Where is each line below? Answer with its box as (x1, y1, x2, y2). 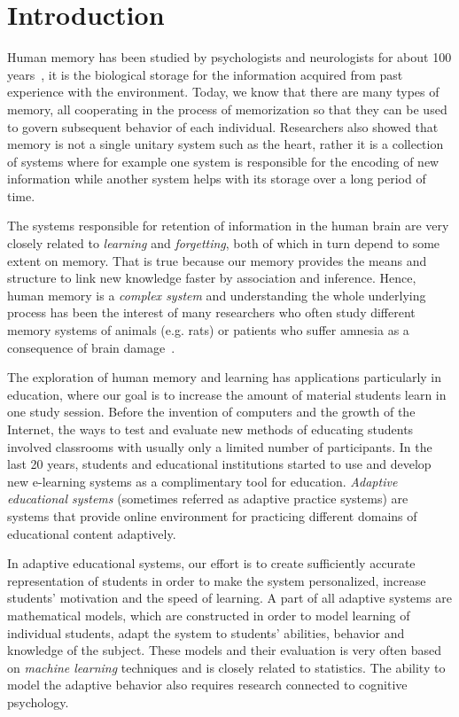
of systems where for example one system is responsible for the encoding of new (7, 152, 440, 170)
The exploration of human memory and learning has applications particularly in (7, 368, 442, 386)
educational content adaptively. (7, 524, 176, 542)
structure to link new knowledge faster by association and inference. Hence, (7, 269, 416, 287)
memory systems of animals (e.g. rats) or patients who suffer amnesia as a (7, 321, 409, 339)
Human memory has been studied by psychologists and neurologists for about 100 (7, 48, 452, 66)
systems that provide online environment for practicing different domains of (7, 506, 417, 525)
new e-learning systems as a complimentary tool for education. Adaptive (7, 472, 398, 490)
